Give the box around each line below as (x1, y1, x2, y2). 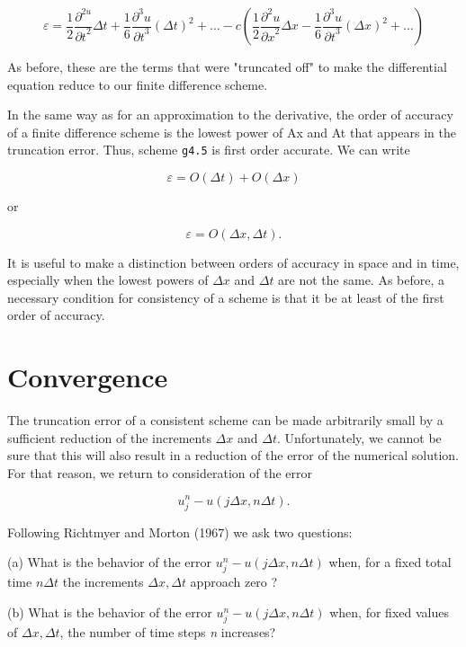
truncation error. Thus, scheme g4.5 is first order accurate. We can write (7, 140, 410, 159)
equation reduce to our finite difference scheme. (7, 75, 268, 93)
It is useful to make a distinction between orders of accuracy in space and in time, (7, 253, 460, 271)
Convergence (7, 359, 168, 395)
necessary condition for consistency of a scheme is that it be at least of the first (7, 288, 444, 306)
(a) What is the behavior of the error (7, 553, 211, 572)
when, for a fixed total (328, 553, 452, 572)
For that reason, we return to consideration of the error (7, 463, 313, 482)
